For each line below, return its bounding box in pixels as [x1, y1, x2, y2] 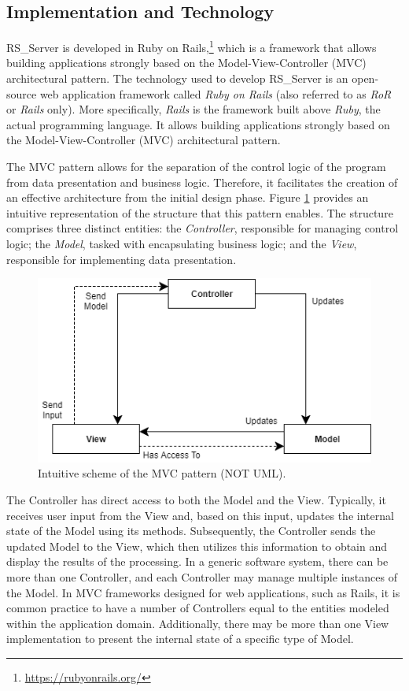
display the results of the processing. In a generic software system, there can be [6, 553, 389, 570]
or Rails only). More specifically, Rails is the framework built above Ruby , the [6, 101, 381, 117]
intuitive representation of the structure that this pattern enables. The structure [6, 204, 393, 221]
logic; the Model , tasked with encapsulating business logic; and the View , [6, 235, 357, 251]
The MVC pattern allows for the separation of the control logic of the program [6, 158, 386, 175]
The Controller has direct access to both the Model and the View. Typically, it [6, 491, 386, 507]
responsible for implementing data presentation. [6, 251, 237, 267]
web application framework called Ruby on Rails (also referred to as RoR [39, 85, 392, 102]
